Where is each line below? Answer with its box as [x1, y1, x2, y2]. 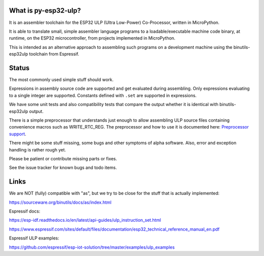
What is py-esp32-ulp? [9, 6, 81, 15]
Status [9, 64, 30, 72]
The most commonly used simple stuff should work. [9, 76, 114, 83]
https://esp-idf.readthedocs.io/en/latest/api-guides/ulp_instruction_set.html [9, 217, 161, 223]
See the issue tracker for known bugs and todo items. [9, 165, 117, 171]
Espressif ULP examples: [9, 235, 60, 241]
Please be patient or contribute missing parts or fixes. [9, 155, 117, 161]
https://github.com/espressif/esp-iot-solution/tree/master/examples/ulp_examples [9, 244, 175, 250]
